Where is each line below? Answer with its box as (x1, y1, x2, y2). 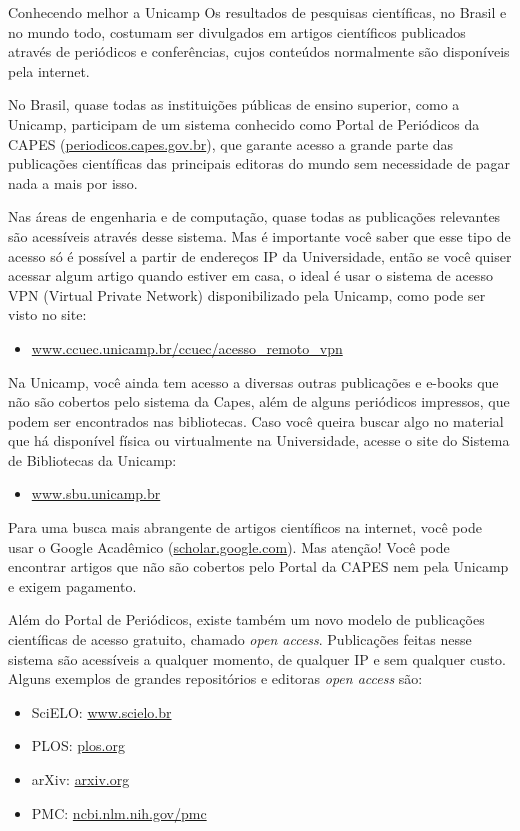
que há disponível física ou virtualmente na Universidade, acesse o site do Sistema (8, 430, 510, 451)
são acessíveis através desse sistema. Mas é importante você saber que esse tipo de (8, 225, 511, 246)
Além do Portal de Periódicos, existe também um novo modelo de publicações (8, 609, 485, 630)
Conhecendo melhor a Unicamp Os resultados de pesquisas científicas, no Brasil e (8, 2, 507, 22)
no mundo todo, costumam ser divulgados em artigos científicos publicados (8, 21, 466, 42)
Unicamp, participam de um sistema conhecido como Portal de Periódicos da (8, 113, 480, 134)
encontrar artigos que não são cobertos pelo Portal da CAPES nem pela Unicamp (8, 556, 509, 577)
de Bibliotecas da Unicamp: (8, 449, 177, 470)
